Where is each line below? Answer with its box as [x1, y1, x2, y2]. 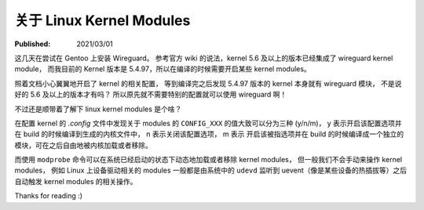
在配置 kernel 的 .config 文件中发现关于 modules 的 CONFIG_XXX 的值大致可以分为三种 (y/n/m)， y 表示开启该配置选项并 [14, 118, 402, 128]
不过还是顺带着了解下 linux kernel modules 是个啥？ [14, 104, 182, 114]
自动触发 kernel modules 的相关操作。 [14, 176, 137, 186]
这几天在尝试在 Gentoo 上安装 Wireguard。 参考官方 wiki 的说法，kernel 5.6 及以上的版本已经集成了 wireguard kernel [14, 53, 393, 63]
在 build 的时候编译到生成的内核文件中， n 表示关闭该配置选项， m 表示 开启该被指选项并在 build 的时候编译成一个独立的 [14, 129, 404, 139]
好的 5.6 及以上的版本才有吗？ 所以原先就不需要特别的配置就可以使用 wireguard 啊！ [14, 90, 287, 100]
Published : [14, 39, 51, 49]
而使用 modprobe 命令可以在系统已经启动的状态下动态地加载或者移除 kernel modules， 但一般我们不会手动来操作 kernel [14, 155, 403, 165]
